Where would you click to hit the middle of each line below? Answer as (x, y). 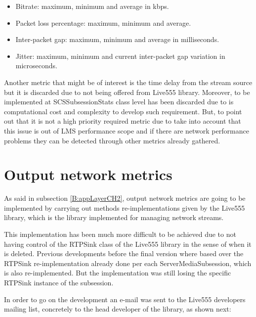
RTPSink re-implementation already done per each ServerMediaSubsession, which (128, 263)
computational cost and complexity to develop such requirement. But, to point (123, 111)
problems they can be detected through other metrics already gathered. (112, 140)
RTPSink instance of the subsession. (59, 282)
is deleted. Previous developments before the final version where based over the (124, 253)
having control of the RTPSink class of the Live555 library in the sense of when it (128, 244)
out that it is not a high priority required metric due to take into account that (123, 121)
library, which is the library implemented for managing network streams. (114, 217)
